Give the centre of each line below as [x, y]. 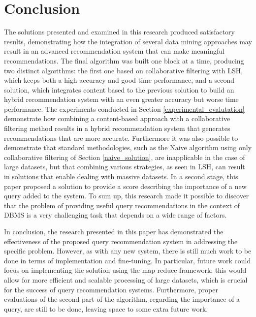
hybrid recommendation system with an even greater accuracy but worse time [121, 99]
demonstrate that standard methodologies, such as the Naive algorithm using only [128, 147]
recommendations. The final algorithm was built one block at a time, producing [124, 60]
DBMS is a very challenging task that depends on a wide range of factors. [115, 215]
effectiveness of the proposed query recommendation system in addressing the [121, 241]
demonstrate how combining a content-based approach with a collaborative [117, 118]
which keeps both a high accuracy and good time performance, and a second [119, 80]
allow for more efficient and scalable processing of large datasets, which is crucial [126, 279]
